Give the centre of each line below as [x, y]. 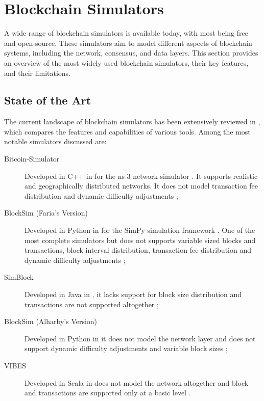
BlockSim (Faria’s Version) [46, 213]
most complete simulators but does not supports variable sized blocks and [140, 240]
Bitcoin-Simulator [32, 159]
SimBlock [19, 277]
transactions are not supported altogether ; [92, 304]
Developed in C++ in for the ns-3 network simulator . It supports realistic [141, 176]
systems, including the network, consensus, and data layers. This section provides [131, 53]
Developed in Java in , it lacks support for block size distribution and [133, 294]
